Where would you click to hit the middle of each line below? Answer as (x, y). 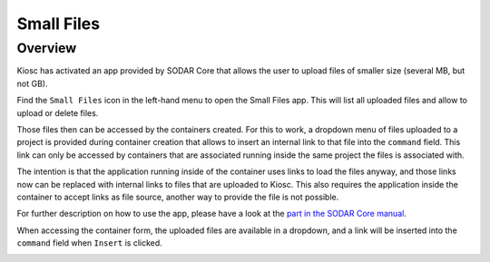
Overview (47, 48)
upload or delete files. (58, 112)
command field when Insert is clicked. (89, 243)
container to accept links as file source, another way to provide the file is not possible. (178, 197)
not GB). (32, 83)
